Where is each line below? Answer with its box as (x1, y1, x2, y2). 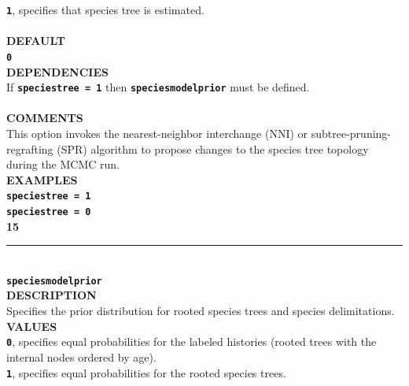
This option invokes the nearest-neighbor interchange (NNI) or (6, 124, 308, 141)
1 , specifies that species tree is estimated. (6, 2, 204, 17)
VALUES (6, 317, 57, 334)
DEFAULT (6, 32, 65, 49)
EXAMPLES (6, 171, 78, 187)
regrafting (6, 140, 53, 157)
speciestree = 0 (6, 206, 91, 217)
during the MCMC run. (6, 156, 120, 173)
